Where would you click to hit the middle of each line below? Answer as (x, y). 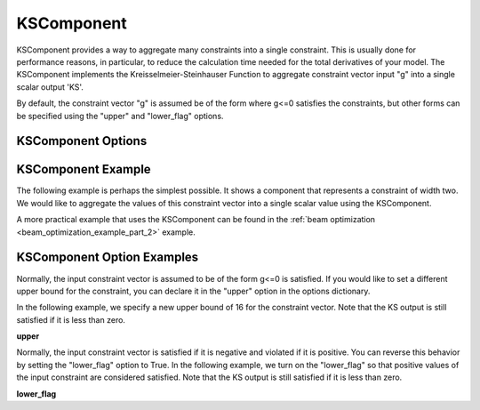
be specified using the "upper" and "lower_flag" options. (120, 116)
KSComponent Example (84, 169)
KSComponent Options (82, 141)
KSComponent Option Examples (108, 257)
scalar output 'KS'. (50, 87)
